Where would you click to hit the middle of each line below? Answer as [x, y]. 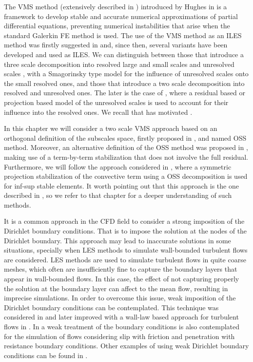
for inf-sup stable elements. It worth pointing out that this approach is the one [121, 185]
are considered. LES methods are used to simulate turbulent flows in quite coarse [125, 259]
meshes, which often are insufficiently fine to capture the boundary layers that [121, 269]
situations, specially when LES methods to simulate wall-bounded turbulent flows [126, 250]
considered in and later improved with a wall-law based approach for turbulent [121, 317]
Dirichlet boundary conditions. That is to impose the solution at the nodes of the [126, 231]
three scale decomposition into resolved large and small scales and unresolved [119, 64]
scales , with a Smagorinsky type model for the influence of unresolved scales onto [126, 74]
